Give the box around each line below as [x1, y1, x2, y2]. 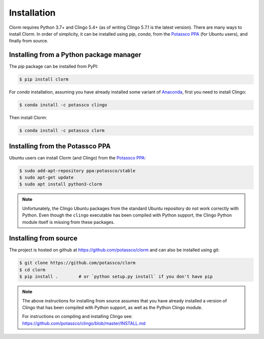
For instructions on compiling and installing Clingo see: [22, 314, 133, 319]
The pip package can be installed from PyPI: [9, 63, 99, 69]
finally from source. [9, 38, 48, 44]
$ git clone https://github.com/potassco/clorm [19, 260, 135, 266]
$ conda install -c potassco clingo [19, 102, 108, 108]
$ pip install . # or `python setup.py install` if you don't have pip [19, 274, 213, 279]
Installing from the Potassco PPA [9, 142, 111, 150]
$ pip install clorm [19, 77, 68, 82]
